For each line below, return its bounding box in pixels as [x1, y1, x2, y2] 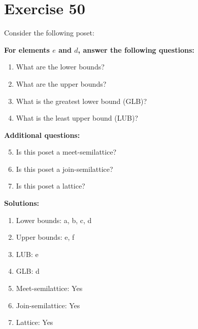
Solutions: [4, 198, 39, 208]
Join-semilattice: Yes [16, 300, 80, 310]
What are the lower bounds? [16, 61, 105, 72]
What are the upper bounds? [16, 78, 107, 89]
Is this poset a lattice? [16, 180, 85, 191]
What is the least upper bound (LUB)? [16, 113, 138, 123]
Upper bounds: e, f [16, 232, 75, 242]
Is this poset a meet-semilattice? [16, 147, 117, 157]
